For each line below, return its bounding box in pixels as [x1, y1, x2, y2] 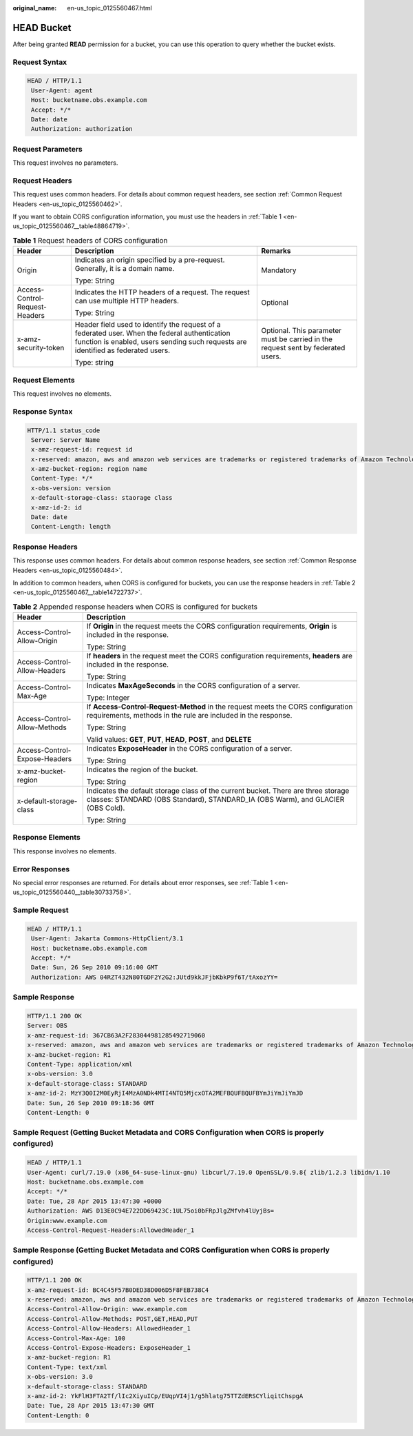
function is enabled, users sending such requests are [74, 337, 247, 347]
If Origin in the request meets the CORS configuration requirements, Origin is [86, 621, 337, 631]
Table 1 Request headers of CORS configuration [12, 236, 168, 245]
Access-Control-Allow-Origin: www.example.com [27, 1305, 187, 1313]
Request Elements [12, 375, 75, 385]
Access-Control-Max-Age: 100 [27, 1334, 126, 1342]
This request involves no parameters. [12, 159, 118, 167]
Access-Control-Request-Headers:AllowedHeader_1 [27, 1226, 195, 1234]
